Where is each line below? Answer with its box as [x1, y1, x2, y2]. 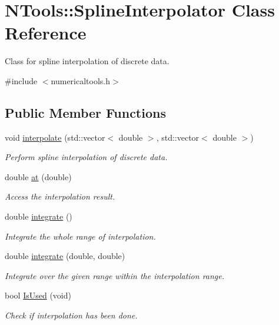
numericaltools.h [51, 74, 111, 87]
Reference [5, 21, 87, 45]
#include [5, 74, 38, 87]
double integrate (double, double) [5, 250, 125, 262]
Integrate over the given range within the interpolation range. [5, 269, 225, 281]
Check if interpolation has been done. [5, 309, 138, 321]
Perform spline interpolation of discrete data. [5, 151, 168, 163]
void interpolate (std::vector [5, 131, 105, 143]
